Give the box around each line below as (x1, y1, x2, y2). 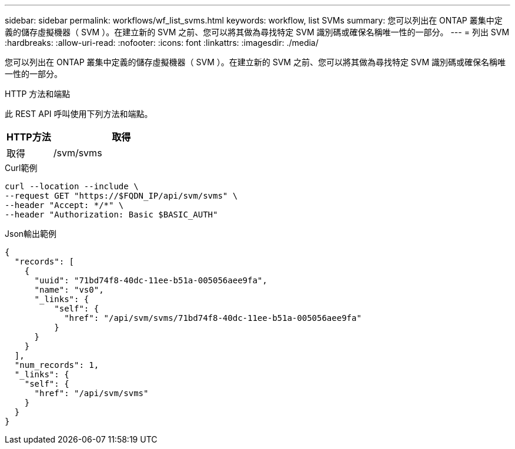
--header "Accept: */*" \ (5, 200, 124, 210)
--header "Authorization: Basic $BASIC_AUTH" (5, 210, 218, 219)
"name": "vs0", (34, 285, 104, 294)
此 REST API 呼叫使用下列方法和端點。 (5, 109, 153, 119)
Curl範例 (5, 163, 38, 173)
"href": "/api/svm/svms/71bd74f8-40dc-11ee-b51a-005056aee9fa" (64, 313, 362, 323)
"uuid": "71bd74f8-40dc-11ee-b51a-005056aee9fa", (34, 276, 267, 285)
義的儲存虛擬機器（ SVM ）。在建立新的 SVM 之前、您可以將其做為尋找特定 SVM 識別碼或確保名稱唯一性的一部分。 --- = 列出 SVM (5, 27, 510, 37)
